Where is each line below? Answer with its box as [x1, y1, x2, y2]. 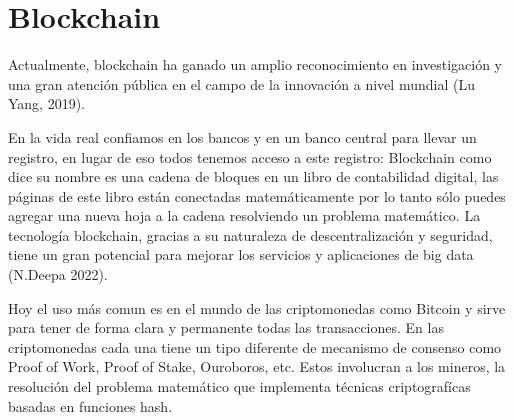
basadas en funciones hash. [8, 395, 173, 416]
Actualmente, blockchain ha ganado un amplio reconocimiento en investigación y [8, 54, 503, 75]
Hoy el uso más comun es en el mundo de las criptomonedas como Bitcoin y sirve [8, 297, 506, 318]
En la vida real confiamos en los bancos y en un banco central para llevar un [8, 126, 477, 147]
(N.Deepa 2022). [8, 264, 108, 285]
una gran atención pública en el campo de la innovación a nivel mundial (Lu [8, 73, 475, 94]
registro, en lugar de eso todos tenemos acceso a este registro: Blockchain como [8, 146, 492, 167]
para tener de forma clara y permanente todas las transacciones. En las [8, 317, 444, 338]
